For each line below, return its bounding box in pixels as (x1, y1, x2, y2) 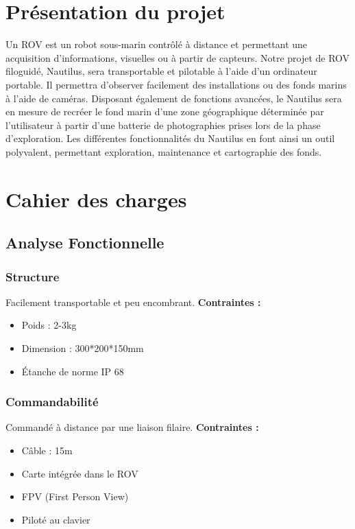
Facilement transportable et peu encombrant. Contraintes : (5, 294, 261, 309)
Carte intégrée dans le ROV (21, 466, 138, 480)
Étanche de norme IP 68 (21, 364, 124, 378)
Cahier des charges (5, 185, 187, 213)
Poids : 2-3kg (21, 318, 77, 332)
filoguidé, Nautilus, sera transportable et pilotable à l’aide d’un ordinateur (5, 64, 317, 78)
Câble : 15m (21, 443, 73, 458)
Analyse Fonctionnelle (5, 232, 164, 253)
